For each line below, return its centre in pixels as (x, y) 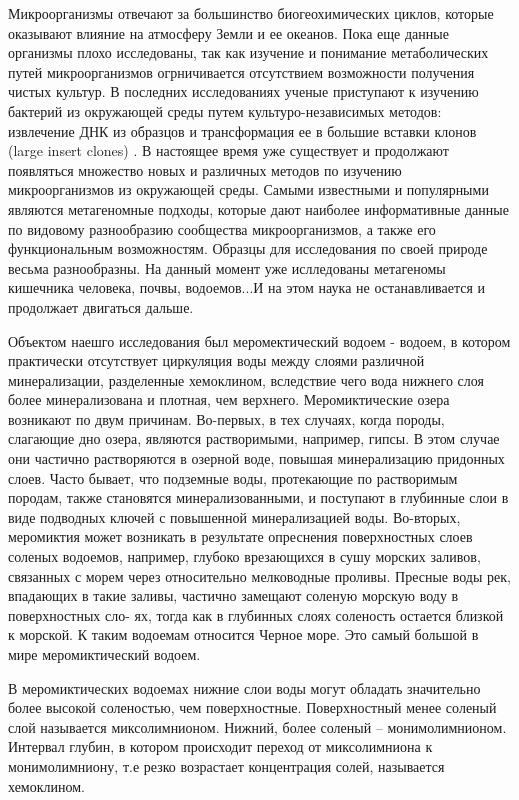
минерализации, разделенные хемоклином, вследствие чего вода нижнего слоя (246, 379)
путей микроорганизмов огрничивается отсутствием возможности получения (241, 71)
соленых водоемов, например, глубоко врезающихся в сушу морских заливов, (244, 556)
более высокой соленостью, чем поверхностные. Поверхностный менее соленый (252, 707)
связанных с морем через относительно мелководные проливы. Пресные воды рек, (259, 575)
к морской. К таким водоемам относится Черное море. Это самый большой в (243, 634)
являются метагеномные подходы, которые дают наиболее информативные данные (258, 208)
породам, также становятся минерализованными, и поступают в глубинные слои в (258, 497)
